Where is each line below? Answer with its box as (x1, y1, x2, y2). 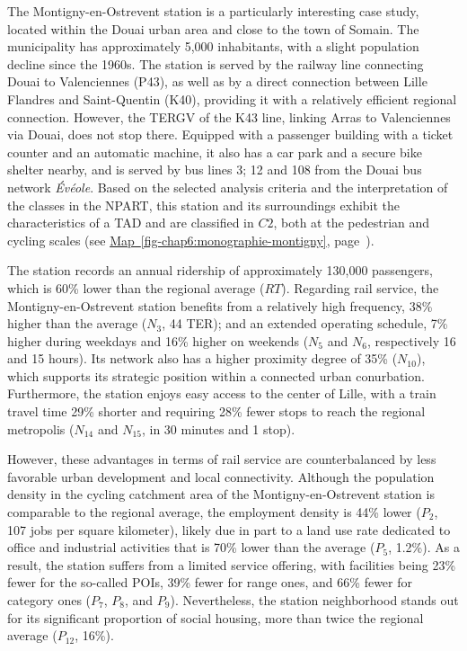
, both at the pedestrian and (273, 213, 430, 232)
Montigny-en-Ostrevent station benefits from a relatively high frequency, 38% (7, 296, 433, 315)
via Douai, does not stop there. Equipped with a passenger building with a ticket (7, 125, 454, 144)
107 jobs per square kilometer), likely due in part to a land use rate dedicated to (7, 520, 451, 539)
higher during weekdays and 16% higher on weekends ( (7, 331, 309, 350)
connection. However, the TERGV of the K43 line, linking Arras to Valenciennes (7, 107, 451, 126)
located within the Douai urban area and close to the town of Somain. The (7, 19, 419, 38)
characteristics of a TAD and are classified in (7, 213, 254, 232)
